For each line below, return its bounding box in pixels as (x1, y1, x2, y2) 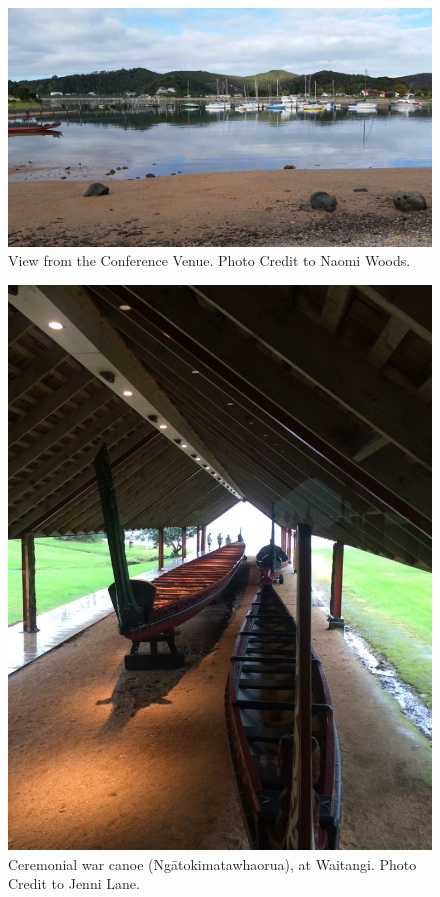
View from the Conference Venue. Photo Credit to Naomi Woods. (8, 250, 411, 271)
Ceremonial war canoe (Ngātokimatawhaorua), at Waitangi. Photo (8, 853, 417, 874)
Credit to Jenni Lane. (8, 873, 140, 894)
